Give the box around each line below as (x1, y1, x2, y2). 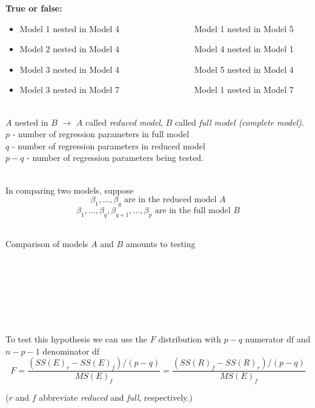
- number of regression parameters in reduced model (12, 139, 205, 152)
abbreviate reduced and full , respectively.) (39, 391, 193, 404)
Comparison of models (5, 237, 88, 250)
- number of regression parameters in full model (12, 127, 190, 140)
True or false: (5, 2, 62, 14)
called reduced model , (85, 115, 163, 128)
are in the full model (154, 206, 231, 215)
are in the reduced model (124, 195, 217, 205)
